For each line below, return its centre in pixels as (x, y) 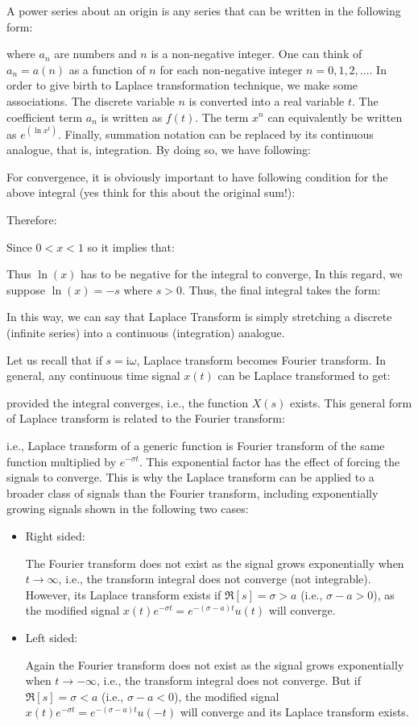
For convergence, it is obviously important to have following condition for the (197, 176)
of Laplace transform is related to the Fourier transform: (146, 418)
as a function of (107, 69)
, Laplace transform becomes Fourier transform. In (261, 359)
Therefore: (32, 220)
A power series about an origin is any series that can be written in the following (204, 10)
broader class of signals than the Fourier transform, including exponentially (192, 492)
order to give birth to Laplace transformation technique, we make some (182, 85)
